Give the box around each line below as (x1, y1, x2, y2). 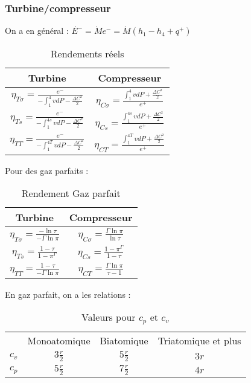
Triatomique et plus (157, 333, 241, 348)
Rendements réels (50, 47, 124, 61)
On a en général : (5, 24, 69, 37)
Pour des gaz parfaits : (5, 164, 89, 176)
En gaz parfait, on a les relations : (5, 288, 131, 300)
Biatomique (100, 333, 148, 348)
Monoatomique (27, 333, 91, 348)
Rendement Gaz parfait (21, 186, 121, 201)
